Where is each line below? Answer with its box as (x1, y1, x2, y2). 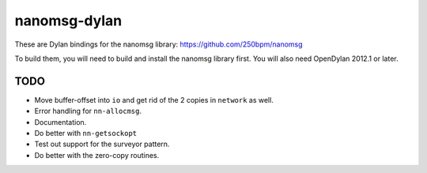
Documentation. (34, 117, 87, 126)
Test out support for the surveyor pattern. (34, 139, 170, 149)
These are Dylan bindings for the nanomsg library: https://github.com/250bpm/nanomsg (14, 39, 304, 49)
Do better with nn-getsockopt (34, 129, 138, 138)
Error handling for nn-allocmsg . (34, 107, 142, 116)
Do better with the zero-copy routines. (34, 150, 160, 160)
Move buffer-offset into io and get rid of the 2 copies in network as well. (34, 95, 274, 104)
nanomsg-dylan (14, 12, 123, 29)
